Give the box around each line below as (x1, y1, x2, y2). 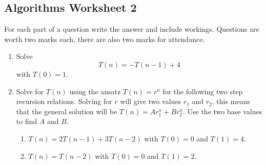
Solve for (16, 86, 44, 96)
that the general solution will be (16, 106, 117, 116)
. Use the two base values (182, 106, 262, 116)
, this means (212, 96, 250, 107)
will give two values (120, 96, 181, 107)
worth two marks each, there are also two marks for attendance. (4, 33, 205, 44)
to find (16, 116, 37, 127)
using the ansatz (69, 86, 121, 96)
